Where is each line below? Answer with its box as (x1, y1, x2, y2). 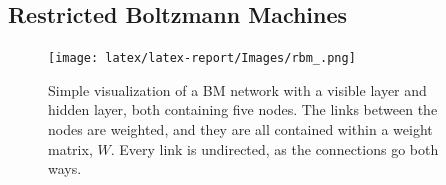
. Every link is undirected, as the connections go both (110, 138, 439, 159)
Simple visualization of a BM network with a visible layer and (48, 79, 427, 100)
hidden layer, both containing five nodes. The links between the (48, 99, 438, 120)
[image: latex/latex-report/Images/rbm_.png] (48, 51, 356, 66)
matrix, (48, 138, 93, 159)
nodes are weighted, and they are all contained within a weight (48, 119, 433, 140)
